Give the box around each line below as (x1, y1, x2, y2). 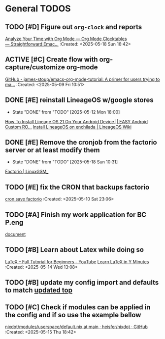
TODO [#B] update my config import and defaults (5, 278, 159, 287)
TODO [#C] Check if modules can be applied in (5, 303, 151, 311)
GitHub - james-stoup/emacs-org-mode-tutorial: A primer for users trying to (5, 76, 160, 82)
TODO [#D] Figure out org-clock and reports (5, 23, 142, 31)
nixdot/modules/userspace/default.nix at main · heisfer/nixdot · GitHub (5, 324, 148, 330)
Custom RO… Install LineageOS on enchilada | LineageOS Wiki (5, 124, 132, 130)
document (5, 231, 26, 238)
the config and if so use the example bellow (5, 310, 141, 319)
